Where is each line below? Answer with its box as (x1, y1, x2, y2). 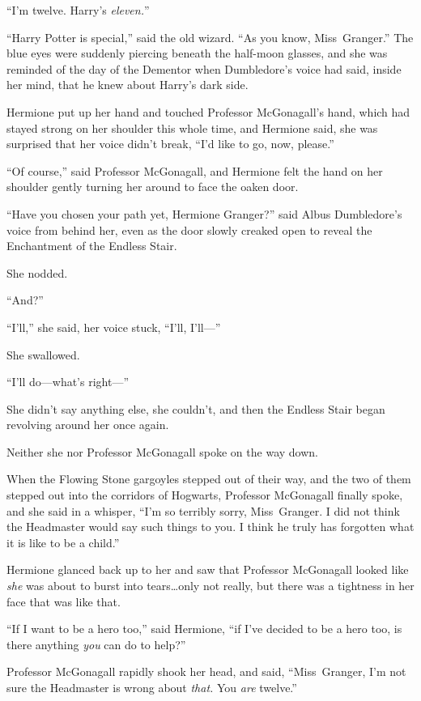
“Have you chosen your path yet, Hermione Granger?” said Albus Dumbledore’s (6, 205, 402, 222)
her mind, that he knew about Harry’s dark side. (6, 76, 249, 93)
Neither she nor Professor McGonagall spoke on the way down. (6, 443, 318, 460)
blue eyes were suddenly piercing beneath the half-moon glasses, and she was (6, 45, 388, 62)
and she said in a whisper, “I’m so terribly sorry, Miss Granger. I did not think (6, 502, 400, 519)
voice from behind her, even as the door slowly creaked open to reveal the (6, 221, 372, 238)
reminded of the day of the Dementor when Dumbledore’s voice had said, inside (6, 60, 402, 77)
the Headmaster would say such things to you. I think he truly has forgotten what (6, 518, 415, 535)
